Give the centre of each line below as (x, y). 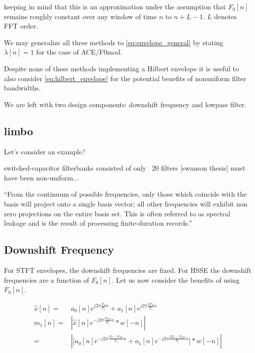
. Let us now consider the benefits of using (176, 279)
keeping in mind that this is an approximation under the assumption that (115, 6)
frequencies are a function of (47, 279)
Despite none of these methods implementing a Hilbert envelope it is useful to (121, 68)
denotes (225, 16)
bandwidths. (22, 88)
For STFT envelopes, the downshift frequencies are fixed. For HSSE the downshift (128, 270)
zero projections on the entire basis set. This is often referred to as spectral (117, 213)
